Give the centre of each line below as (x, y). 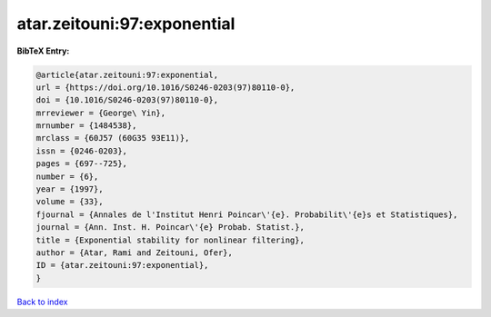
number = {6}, (67, 176)
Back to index (42, 302)
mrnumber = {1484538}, (86, 126)
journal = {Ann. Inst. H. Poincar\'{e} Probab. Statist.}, (170, 228)
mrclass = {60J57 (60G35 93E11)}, (113, 138)
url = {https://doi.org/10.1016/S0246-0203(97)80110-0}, (165, 87)
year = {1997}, (70, 189)
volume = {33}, (70, 202)
